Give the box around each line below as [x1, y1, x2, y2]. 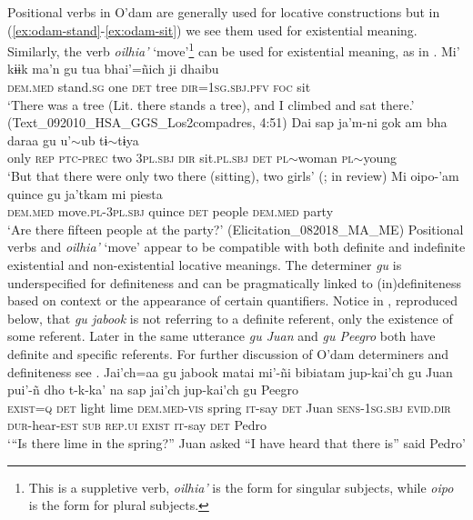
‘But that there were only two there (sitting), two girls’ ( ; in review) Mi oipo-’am [7, 166, 459, 185]
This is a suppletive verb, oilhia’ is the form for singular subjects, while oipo [28, 477, 454, 496]
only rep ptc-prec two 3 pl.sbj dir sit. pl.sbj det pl [7, 148, 288, 167]
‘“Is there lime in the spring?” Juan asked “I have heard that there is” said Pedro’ [7, 433, 466, 452]
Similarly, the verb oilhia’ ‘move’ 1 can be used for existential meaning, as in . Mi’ [7, 39, 460, 60]
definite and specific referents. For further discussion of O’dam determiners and [7, 344, 449, 363]
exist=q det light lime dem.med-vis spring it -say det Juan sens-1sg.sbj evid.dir [7, 397, 451, 416]
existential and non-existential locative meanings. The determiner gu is [7, 255, 402, 274]
